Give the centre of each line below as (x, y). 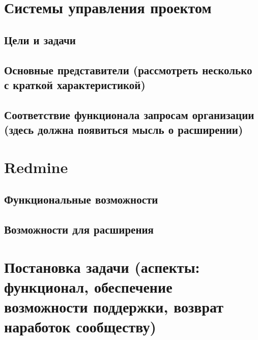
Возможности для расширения (79, 229)
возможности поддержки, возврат (114, 306)
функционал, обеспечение (88, 286)
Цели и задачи (40, 39)
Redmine (36, 167)
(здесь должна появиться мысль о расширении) (124, 130)
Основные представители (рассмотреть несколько (128, 69)
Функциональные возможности (81, 199)
